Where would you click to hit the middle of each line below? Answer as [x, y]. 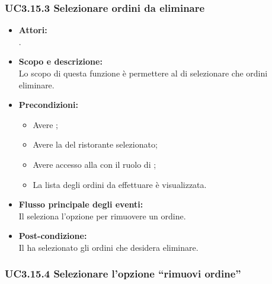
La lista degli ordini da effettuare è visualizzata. [120, 184]
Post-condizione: [53, 236]
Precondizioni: [48, 105]
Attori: [33, 30]
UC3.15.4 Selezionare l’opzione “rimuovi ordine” [123, 274]
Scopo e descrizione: [60, 61]
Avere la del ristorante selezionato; [95, 144]
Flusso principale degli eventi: [81, 204]
